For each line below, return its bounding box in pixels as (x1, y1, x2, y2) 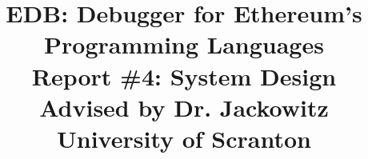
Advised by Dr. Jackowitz (39, 90, 329, 123)
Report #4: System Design (31, 59, 337, 92)
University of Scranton (57, 121, 311, 154)
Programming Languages (44, 28, 324, 61)
